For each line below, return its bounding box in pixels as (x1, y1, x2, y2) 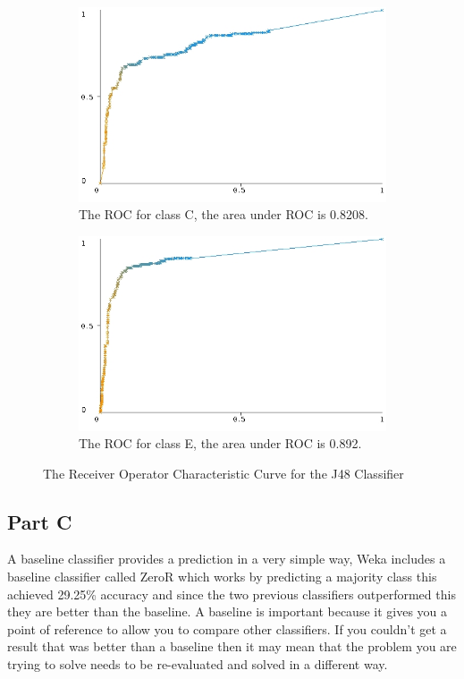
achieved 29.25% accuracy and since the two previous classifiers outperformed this (7, 584, 456, 603)
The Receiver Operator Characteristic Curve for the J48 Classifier (43, 463, 404, 482)
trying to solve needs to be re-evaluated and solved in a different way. (7, 655, 388, 674)
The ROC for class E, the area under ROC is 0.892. (79, 434, 362, 453)
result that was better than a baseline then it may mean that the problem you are (7, 637, 457, 656)
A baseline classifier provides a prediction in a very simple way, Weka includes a (7, 549, 446, 568)
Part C (7, 507, 72, 535)
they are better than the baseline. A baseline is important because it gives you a (7, 602, 448, 621)
